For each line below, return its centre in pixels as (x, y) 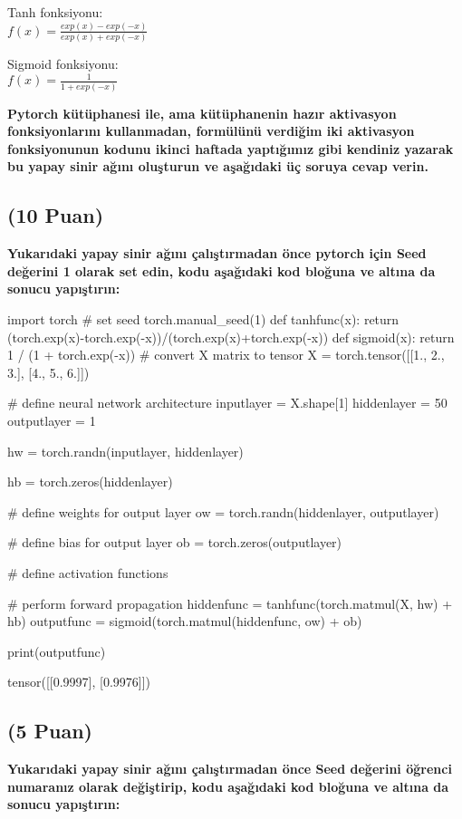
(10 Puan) (56, 215)
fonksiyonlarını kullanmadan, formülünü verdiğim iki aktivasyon (211, 131)
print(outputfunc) (57, 651)
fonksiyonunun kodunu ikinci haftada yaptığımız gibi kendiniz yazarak (231, 148)
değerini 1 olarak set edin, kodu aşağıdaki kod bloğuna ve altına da (221, 270)
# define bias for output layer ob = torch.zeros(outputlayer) (175, 542)
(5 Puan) (50, 731)
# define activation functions (88, 572)
